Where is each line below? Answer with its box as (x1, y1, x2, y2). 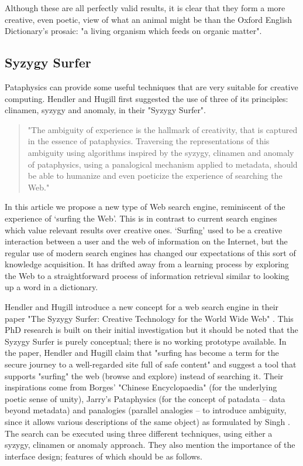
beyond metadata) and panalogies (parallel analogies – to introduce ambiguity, (5, 404, 287, 416)
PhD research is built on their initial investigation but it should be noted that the (5, 324, 298, 336)
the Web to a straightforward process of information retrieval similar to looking (5, 269, 290, 281)
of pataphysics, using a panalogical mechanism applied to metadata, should (27, 158, 298, 170)
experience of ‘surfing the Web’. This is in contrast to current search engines (5, 212, 277, 224)
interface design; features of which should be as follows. (5, 450, 203, 462)
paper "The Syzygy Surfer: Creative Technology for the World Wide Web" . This (5, 312, 294, 324)
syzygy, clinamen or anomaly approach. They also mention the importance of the (5, 438, 295, 451)
